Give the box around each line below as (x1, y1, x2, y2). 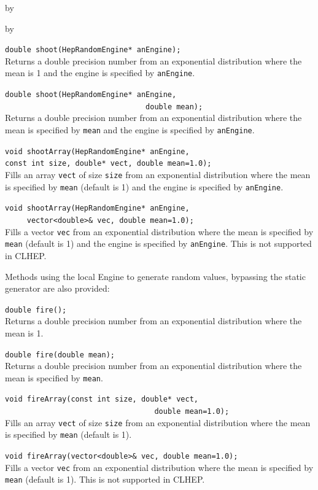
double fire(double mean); (5, 350, 115, 359)
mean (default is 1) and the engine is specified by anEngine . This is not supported (5, 237, 312, 250)
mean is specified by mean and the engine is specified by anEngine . (5, 123, 255, 136)
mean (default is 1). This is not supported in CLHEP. (5, 473, 205, 486)
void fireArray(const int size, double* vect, (5, 395, 198, 404)
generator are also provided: (5, 282, 110, 295)
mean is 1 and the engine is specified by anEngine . (5, 66, 195, 79)
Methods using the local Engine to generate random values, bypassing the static (5, 270, 306, 282)
